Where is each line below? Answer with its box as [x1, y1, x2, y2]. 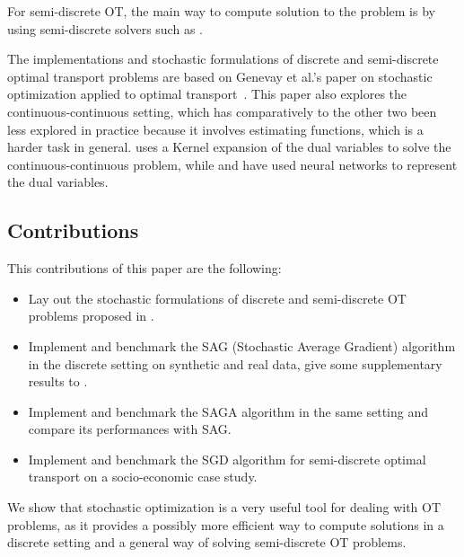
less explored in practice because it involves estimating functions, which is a [7, 119, 424, 138]
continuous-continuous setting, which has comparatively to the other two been [7, 102, 437, 120]
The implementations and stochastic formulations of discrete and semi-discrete [7, 49, 439, 68]
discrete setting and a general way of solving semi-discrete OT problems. [7, 533, 407, 552]
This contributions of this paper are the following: [7, 259, 282, 278]
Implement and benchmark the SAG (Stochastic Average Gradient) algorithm [28, 336, 456, 355]
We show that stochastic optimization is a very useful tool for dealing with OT [7, 498, 442, 517]
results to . [28, 372, 88, 391]
